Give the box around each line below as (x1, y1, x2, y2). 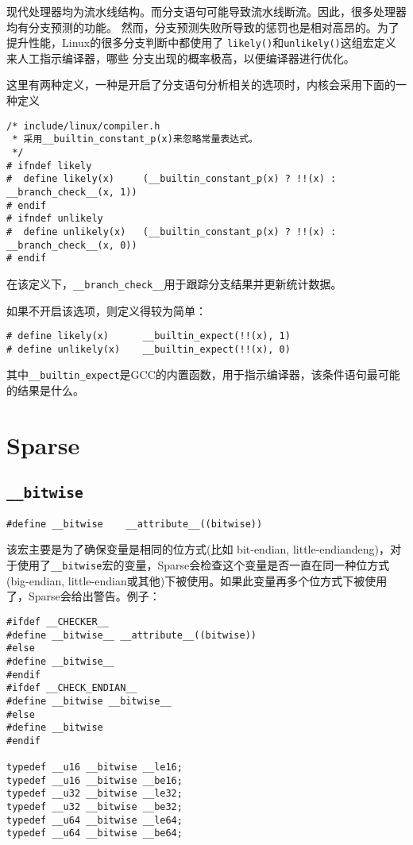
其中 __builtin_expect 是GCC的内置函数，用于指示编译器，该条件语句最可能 (6, 366, 400, 383)
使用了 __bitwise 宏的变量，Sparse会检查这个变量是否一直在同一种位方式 (17, 557, 390, 573)
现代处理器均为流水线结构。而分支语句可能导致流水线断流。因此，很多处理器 (6, 3, 407, 19)
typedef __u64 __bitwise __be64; (6, 828, 183, 839)
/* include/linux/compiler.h (6, 120, 160, 132)
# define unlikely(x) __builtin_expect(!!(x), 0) (6, 343, 291, 355)
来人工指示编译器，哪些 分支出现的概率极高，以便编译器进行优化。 (6, 49, 355, 66)
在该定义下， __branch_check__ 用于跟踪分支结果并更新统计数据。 (6, 275, 342, 291)
